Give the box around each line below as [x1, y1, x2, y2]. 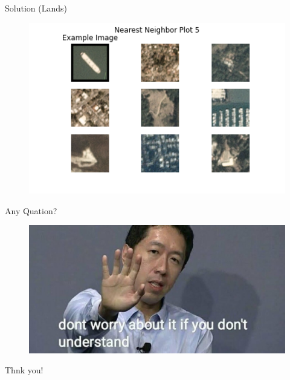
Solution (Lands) [5, 2, 67, 14]
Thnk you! [5, 364, 43, 376]
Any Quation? [5, 204, 57, 217]
